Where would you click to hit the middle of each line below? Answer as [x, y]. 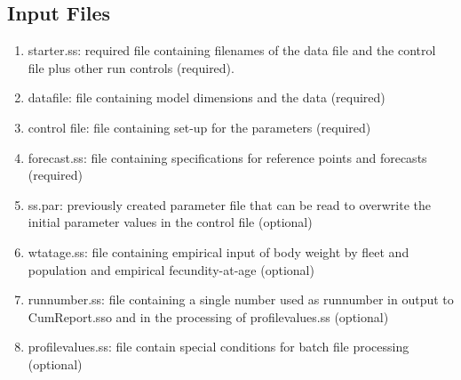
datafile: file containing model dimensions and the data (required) [207, 97]
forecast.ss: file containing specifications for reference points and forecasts [227, 157]
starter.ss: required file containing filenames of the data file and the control [232, 50]
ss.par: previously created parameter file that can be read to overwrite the [229, 204]
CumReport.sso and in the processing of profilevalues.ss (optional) [208, 316]
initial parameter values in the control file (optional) [170, 222]
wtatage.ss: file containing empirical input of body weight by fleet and [219, 251]
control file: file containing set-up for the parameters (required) [199, 127]
